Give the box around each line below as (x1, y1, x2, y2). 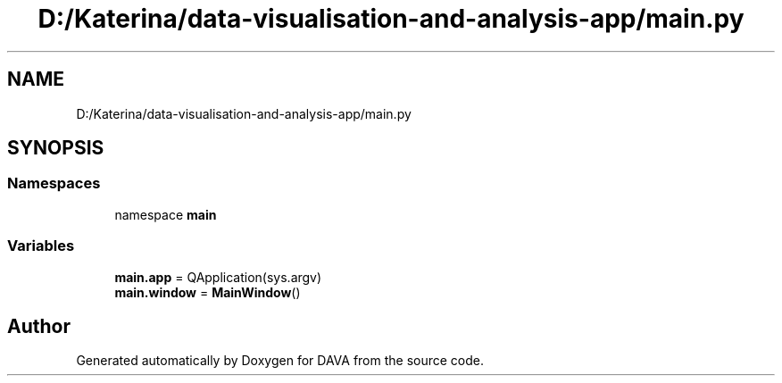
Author (7, 314, 71, 337)
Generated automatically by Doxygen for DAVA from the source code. (76, 353, 485, 369)
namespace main (114, 206, 217, 222)
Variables (7, 237, 75, 255)
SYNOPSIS (7, 137, 104, 160)
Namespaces (7, 174, 101, 193)
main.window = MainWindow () (114, 284, 301, 300)
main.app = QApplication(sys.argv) (114, 269, 322, 285)
